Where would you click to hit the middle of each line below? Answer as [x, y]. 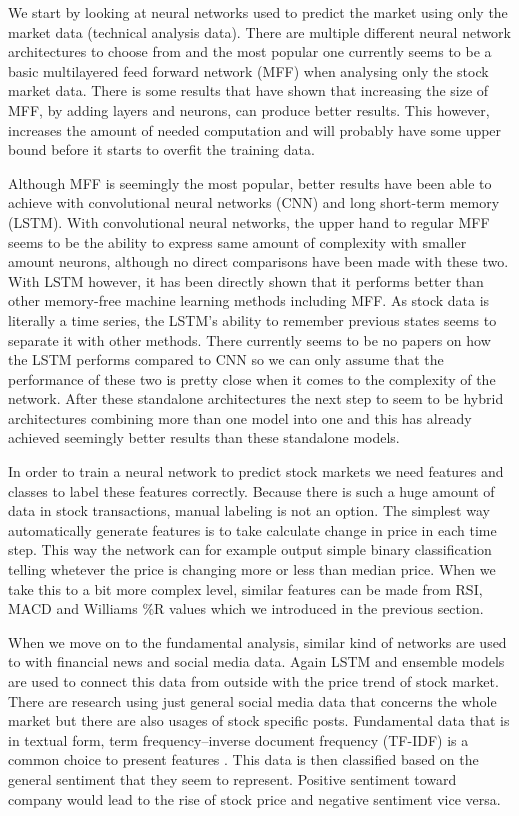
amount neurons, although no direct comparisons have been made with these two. [258, 261]
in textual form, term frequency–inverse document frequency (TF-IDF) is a [238, 739]
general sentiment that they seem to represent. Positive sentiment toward [232, 778]
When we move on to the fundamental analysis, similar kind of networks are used [257, 641]
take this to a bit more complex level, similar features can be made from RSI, [245, 588]
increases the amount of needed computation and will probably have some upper [255, 129]
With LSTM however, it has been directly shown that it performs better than [246, 280]
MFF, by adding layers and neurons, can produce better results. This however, [249, 109]
